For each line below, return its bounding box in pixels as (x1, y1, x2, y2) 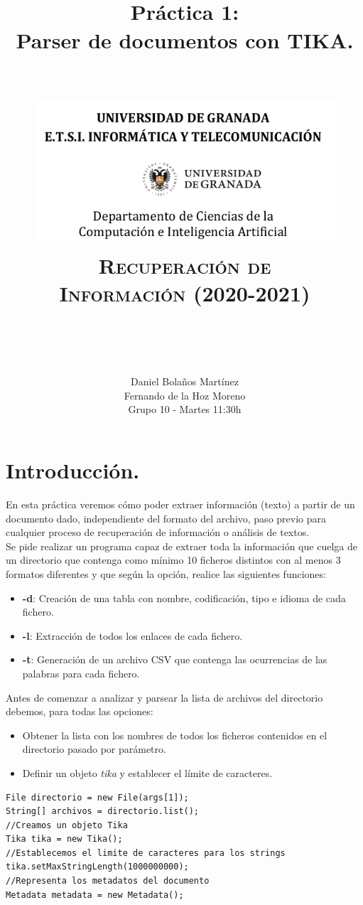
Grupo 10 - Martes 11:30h (128, 402, 242, 417)
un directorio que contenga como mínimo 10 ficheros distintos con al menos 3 (6, 552, 341, 567)
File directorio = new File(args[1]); (6, 792, 189, 803)
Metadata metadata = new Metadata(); (6, 889, 184, 900)
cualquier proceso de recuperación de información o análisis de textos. (6, 525, 310, 540)
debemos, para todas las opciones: (6, 704, 153, 719)
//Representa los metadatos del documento (6, 876, 210, 887)
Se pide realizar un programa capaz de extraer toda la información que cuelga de (6, 538, 357, 553)
